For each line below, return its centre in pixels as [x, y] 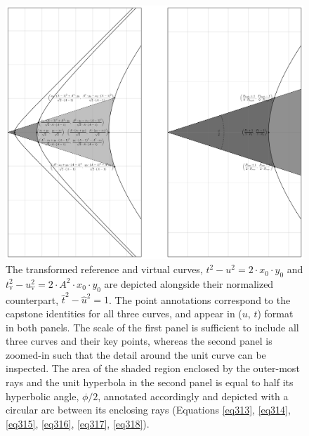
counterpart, [32, 299]
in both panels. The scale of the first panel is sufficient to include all [152, 327]
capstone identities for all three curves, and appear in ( [124, 313]
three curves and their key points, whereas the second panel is [139, 341]
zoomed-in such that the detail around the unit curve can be [136, 354]
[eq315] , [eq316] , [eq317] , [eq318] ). [78, 423]
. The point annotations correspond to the [200, 299]
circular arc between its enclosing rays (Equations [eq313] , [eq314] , [148, 410]
